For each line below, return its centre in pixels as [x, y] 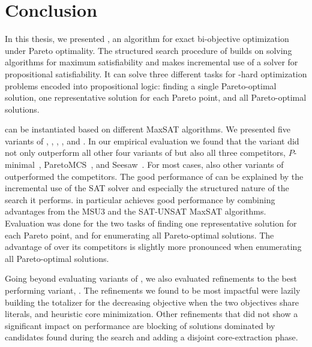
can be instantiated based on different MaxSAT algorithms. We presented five [148, 129]
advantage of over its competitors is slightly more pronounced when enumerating [153, 247]
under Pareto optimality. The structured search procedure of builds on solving [148, 50]
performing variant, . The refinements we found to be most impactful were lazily [153, 290]
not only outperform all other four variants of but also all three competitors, [145, 153]
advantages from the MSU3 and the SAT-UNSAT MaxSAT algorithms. [136, 211]
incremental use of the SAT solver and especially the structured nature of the [147, 188]
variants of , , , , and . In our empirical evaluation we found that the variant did [152, 141]
